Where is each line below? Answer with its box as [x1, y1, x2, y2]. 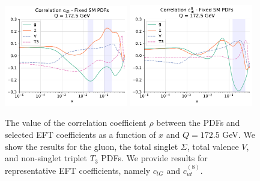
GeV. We [222, 128, 255, 140]
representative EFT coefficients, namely [5, 164, 151, 176]
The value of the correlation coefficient [5, 116, 147, 129]
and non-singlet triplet [5, 152, 88, 164]
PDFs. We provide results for [101, 152, 208, 164]
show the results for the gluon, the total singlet [5, 140, 178, 152]
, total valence [187, 140, 239, 152]
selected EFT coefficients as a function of [5, 128, 156, 140]
